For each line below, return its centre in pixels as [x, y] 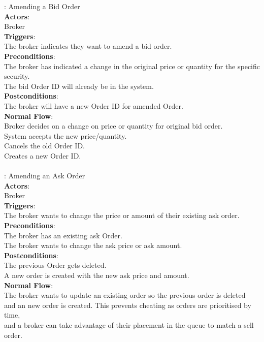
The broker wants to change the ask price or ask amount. [93, 245]
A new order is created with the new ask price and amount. [97, 275]
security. [17, 76]
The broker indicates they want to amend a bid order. [88, 46]
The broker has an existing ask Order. [63, 235]
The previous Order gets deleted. [55, 265]
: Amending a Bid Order [42, 6]
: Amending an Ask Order [45, 176]
